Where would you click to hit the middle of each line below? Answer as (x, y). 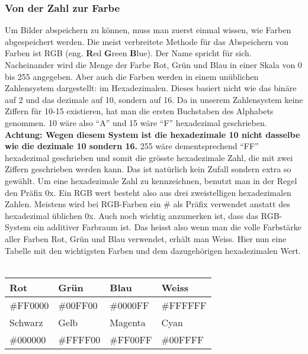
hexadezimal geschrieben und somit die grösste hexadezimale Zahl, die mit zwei (149, 157)
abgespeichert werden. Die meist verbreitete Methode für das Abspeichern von (147, 41)
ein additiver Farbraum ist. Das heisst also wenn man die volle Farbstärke (168, 227)
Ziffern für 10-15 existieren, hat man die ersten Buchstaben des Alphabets (139, 111)
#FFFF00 (79, 339)
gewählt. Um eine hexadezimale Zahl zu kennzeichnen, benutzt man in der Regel (151, 180)
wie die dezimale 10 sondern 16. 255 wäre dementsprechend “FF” (132, 146)
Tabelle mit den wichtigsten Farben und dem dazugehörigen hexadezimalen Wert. (153, 250)
